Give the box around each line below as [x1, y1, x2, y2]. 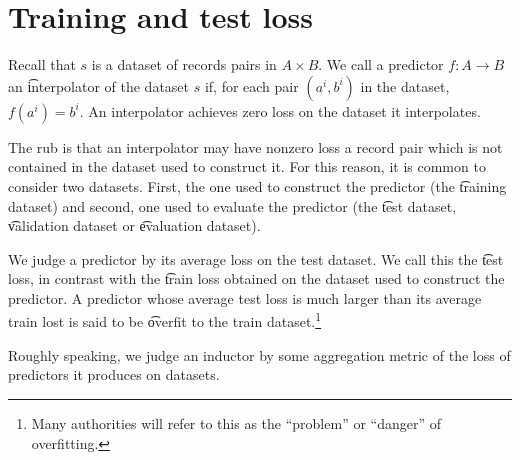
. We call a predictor [318, 54, 444, 75]
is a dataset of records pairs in [91, 54, 277, 75]
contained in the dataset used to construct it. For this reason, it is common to [8, 156, 486, 177]
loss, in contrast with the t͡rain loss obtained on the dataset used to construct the [8, 268, 505, 289]
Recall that [8, 54, 76, 75]
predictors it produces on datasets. [8, 364, 220, 385]
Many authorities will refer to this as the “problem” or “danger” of [31, 412, 441, 433]
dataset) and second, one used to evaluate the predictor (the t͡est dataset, [8, 195, 457, 216]
